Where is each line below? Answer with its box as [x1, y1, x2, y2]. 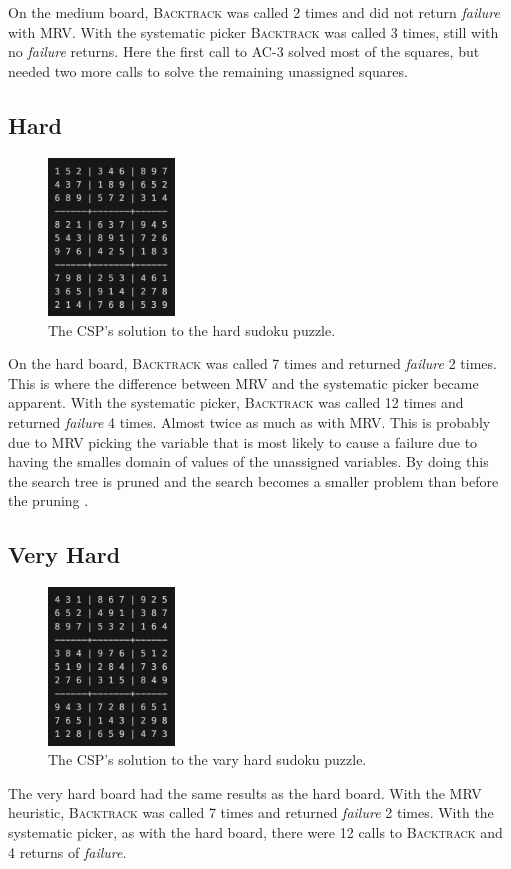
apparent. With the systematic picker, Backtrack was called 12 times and [8, 392, 464, 413]
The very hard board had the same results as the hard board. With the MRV [8, 782, 482, 803]
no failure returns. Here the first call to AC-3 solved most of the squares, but [8, 41, 480, 62]
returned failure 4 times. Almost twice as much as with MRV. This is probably [8, 411, 491, 432]
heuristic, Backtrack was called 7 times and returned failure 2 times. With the [8, 802, 494, 823]
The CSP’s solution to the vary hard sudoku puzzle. [48, 749, 367, 770]
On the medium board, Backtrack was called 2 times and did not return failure [8, 2, 500, 22]
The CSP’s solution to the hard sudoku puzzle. [48, 319, 336, 340]
